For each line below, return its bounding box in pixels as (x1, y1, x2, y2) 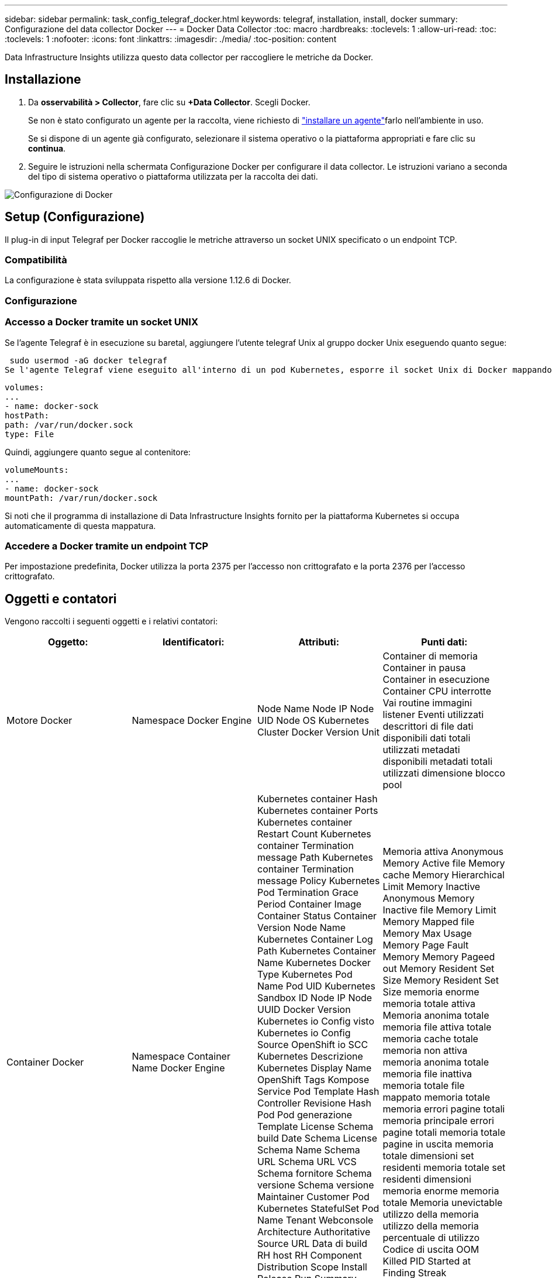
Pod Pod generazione (257, 1109, 353, 1121)
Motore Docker (6, 714, 73, 727)
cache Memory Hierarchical (382, 869, 505, 881)
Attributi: (298, 636, 340, 648)
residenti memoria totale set (382, 1162, 506, 1174)
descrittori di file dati (382, 720, 474, 733)
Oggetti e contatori (5, 591, 117, 606)
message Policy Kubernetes (257, 875, 380, 887)
